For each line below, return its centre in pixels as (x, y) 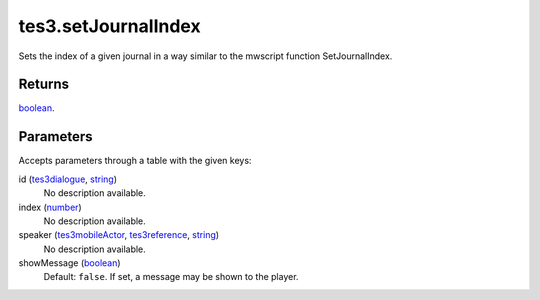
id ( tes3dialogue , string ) (68, 179)
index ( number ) (50, 207)
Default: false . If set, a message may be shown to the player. (171, 277)
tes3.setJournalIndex (109, 26)
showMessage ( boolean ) (69, 263)
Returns (44, 84)
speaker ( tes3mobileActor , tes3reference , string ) (119, 235)
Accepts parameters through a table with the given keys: (135, 161)
